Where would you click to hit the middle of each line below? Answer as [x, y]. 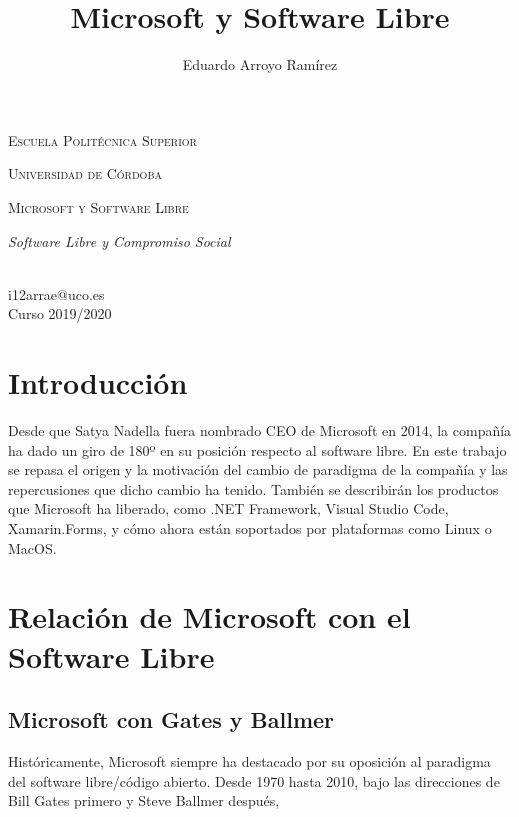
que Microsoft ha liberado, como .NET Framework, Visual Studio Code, [228, 508]
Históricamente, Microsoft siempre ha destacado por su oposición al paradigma [249, 760]
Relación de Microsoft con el [209, 616]
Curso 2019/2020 [60, 313]
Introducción [98, 382]
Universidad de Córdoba [85, 173]
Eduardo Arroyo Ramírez [260, 64]
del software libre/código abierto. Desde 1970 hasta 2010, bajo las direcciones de [254, 780]
